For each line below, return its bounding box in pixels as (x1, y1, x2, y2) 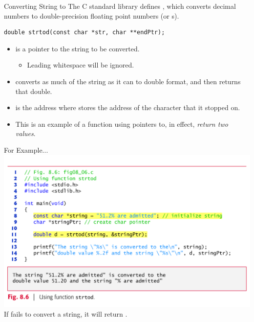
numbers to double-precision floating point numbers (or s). (4, 10, 179, 21)
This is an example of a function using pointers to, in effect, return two (15, 118, 228, 129)
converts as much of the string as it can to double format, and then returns (15, 76, 241, 86)
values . (15, 128, 36, 138)
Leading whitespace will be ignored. (27, 60, 134, 70)
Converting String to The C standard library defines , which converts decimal (4, 1, 236, 11)
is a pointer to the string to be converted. (15, 43, 140, 53)
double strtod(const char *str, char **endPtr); (4, 29, 165, 36)
